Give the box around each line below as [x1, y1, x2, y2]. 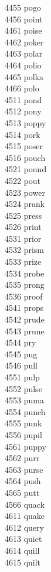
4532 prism [5, 244, 45, 256]
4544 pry [5, 336, 36, 349]
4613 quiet [5, 532, 42, 545]
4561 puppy [5, 440, 46, 452]
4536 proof [5, 290, 43, 302]
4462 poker [5, 35, 44, 48]
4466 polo [5, 82, 39, 94]
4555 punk [5, 417, 42, 429]
